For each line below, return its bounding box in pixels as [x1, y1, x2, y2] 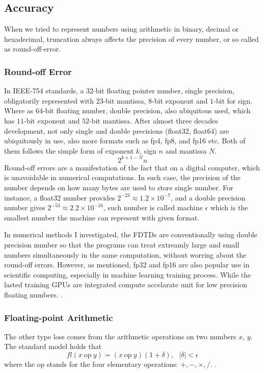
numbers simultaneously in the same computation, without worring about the [4, 249, 247, 260]
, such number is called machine [103, 202, 203, 213]
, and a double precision [170, 192, 246, 203]
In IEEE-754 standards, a [4, 85, 84, 96]
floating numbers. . [4, 289, 63, 300]
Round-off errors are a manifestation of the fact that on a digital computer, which [4, 162, 260, 172]
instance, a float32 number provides [4, 192, 115, 203]
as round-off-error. [4, 43, 61, 54]
